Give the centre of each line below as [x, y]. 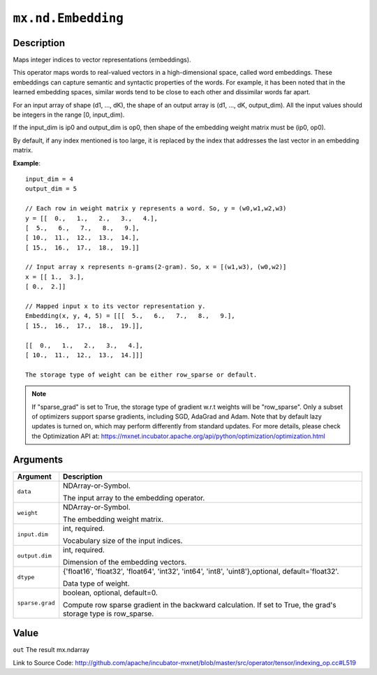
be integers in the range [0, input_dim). [69, 115]
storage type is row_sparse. [109, 614]
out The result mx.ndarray [51, 650]
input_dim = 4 [49, 179]
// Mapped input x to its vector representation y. [116, 306]
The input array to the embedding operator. [134, 498]
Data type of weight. [96, 583]
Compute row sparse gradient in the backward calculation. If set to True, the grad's [200, 604]
